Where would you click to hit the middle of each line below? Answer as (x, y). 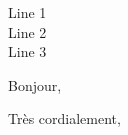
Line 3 (27, 51)
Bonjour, (35, 84)
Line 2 (27, 31)
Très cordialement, (64, 118)
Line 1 (27, 12)
